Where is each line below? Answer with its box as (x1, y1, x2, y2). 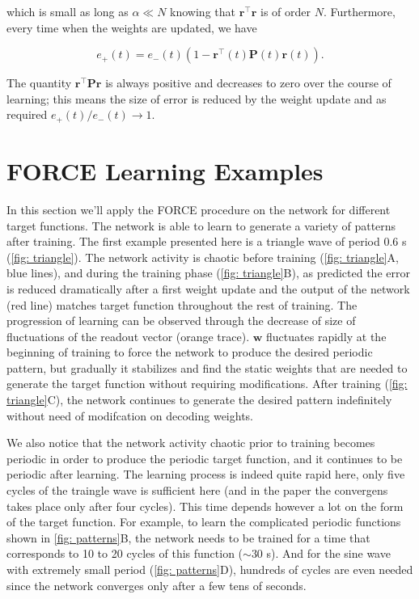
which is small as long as (6, 3, 129, 19)
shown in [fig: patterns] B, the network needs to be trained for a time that (6, 529, 370, 546)
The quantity (6, 74, 72, 91)
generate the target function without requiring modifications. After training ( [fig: (6, 375, 408, 392)
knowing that (170, 3, 235, 19)
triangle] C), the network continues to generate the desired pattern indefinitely (6, 391, 392, 408)
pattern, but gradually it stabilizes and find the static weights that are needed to (6, 359, 408, 376)
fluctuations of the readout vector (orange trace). (6, 327, 250, 344)
